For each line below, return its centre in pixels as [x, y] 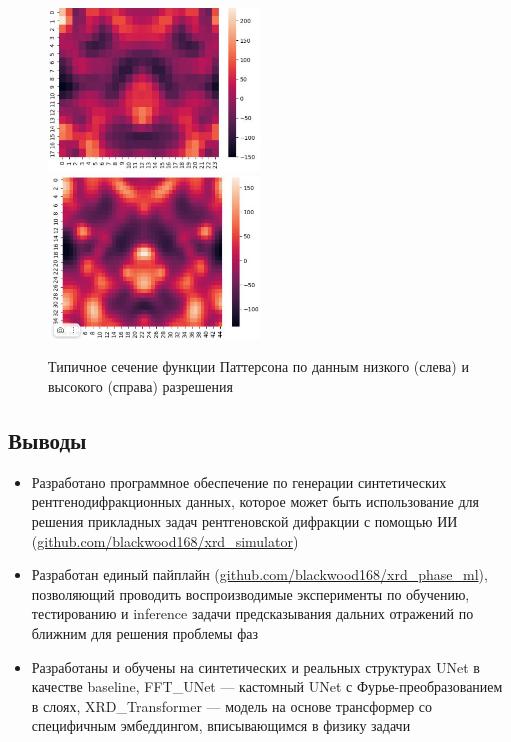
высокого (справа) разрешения [140, 386]
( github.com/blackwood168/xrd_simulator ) [165, 540]
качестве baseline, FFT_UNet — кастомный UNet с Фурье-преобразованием [267, 686]
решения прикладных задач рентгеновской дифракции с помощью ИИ [244, 521]
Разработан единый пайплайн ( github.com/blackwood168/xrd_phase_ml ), [259, 574]
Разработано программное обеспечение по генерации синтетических [239, 481]
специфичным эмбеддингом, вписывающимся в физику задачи [221, 725]
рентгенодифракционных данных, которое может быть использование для [255, 501]
